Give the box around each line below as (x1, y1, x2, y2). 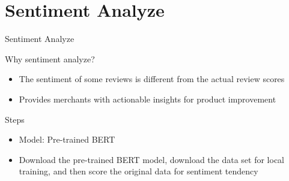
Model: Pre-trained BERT (19, 133, 115, 146)
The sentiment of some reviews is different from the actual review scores (19, 73, 285, 85)
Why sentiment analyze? (5, 52, 95, 65)
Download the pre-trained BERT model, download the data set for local (19, 153, 285, 165)
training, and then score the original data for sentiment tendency (19, 165, 258, 177)
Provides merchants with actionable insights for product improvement (19, 92, 276, 105)
